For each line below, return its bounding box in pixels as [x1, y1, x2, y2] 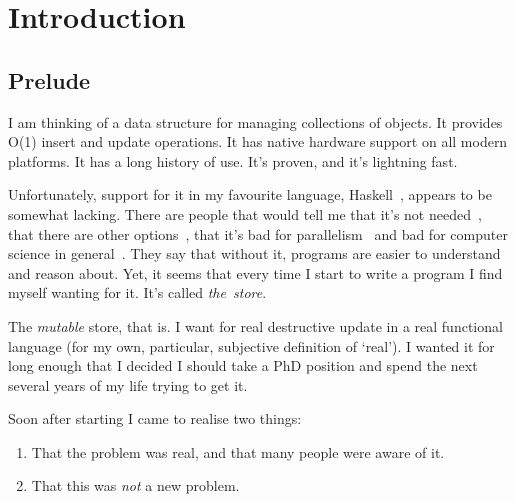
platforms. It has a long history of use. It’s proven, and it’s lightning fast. [8, 150, 458, 171]
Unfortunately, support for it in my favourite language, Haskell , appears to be [8, 184, 492, 205]
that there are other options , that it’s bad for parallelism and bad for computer [8, 223, 508, 244]
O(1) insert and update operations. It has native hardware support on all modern [8, 131, 508, 152]
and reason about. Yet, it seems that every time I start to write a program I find [8, 262, 503, 283]
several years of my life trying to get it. [8, 374, 248, 395]
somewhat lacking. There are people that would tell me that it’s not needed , [8, 203, 482, 224]
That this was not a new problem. [31, 475, 240, 496]
